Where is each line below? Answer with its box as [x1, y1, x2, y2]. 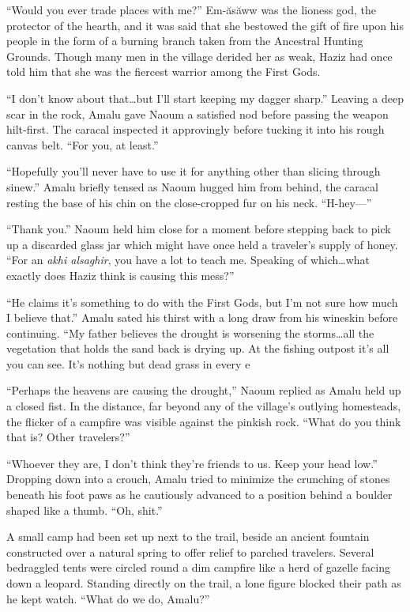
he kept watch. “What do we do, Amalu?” [6, 590, 210, 606]
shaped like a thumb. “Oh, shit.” [6, 501, 163, 518]
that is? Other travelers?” [6, 429, 130, 445]
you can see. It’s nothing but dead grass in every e [6, 355, 250, 372]
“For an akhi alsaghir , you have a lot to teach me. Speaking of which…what [6, 251, 371, 268]
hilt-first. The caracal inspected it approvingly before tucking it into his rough [6, 121, 385, 138]
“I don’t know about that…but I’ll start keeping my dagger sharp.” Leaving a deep [6, 89, 404, 106]
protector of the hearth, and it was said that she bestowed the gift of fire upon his [6, 17, 404, 33]
